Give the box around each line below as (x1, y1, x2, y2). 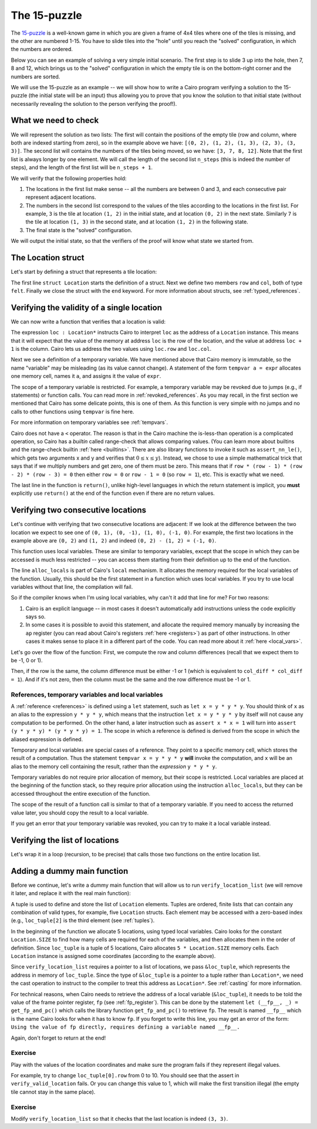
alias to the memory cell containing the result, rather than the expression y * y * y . (11, 763, 217, 770)
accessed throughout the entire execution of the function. (11, 790, 151, 797)
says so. (25, 613, 46, 620)
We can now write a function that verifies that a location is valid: (11, 318, 166, 325)
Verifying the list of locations (11, 835, 119, 845)
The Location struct (11, 253, 85, 263)
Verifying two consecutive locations (11, 505, 147, 515)
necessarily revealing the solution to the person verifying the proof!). (11, 100, 177, 107)
